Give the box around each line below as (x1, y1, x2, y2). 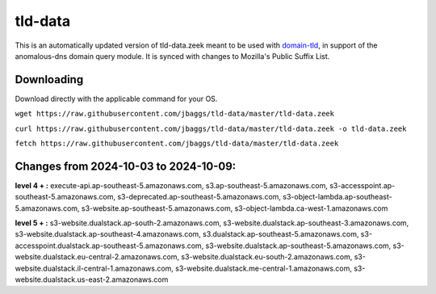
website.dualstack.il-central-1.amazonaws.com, (15, 263, 174, 273)
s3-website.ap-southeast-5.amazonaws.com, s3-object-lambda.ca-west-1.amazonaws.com (81, 203, 388, 213)
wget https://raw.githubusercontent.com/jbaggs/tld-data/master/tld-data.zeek (15, 109, 335, 119)
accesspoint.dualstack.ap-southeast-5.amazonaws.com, (15, 241, 204, 250)
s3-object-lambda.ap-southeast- (283, 192, 392, 202)
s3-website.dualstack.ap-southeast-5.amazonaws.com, (205, 241, 392, 250)
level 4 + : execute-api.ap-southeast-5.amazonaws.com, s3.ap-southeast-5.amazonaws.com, (15, 180, 329, 190)
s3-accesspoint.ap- (329, 180, 396, 190)
